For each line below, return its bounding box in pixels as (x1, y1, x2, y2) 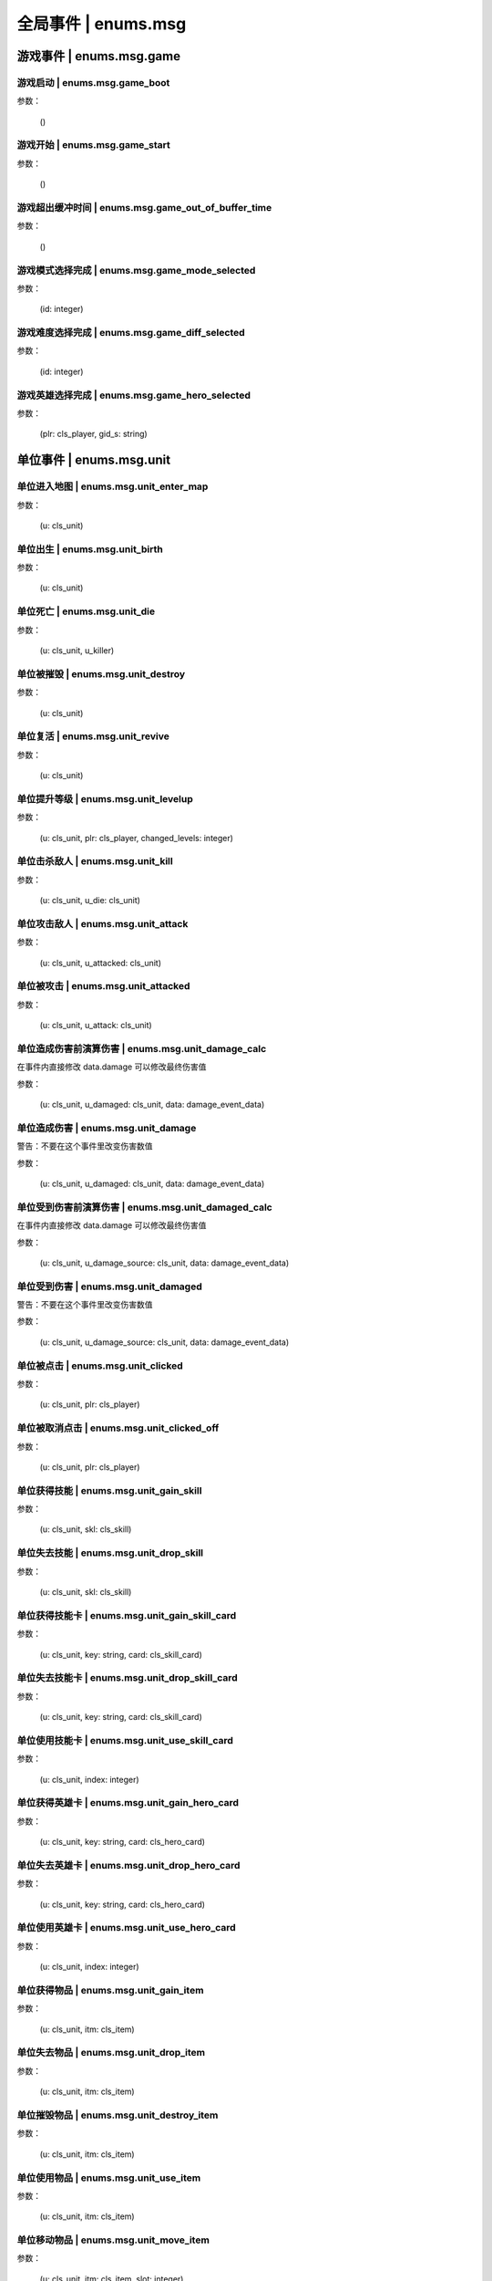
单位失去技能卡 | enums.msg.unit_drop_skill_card (16, 1672, 239, 1684)
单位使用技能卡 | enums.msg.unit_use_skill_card (16, 1734, 234, 1746)
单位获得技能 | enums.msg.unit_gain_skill (16, 1484, 202, 1496)
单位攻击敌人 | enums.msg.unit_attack (16, 917, 189, 930)
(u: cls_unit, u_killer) (39, 644, 115, 656)
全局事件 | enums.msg (16, 14, 187, 34)
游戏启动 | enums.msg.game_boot (16, 76, 170, 89)
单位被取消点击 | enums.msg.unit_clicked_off (16, 1422, 220, 1434)
